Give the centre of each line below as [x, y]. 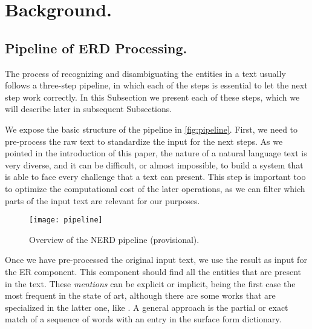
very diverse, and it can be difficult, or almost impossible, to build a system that [154, 164]
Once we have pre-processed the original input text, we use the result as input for [156, 260]
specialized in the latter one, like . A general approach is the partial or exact [147, 307]
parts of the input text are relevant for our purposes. [102, 200]
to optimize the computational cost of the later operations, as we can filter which [155, 188]
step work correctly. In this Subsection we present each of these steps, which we [152, 97]
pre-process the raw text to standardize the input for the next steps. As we [144, 141]
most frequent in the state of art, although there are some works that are [140, 295]
